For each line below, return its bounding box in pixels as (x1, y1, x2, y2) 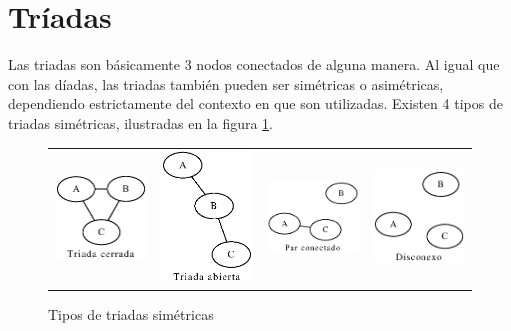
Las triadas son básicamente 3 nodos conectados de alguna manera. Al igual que (8, 54, 500, 75)
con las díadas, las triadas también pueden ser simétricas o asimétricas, (8, 73, 444, 94)
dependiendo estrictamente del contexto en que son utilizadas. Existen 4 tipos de (8, 93, 503, 114)
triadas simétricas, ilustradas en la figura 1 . (8, 112, 274, 133)
